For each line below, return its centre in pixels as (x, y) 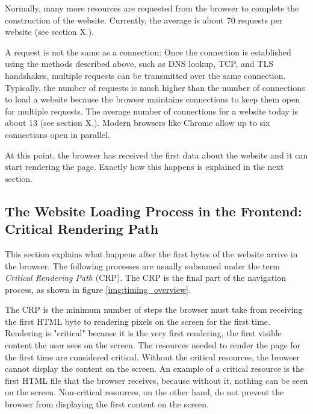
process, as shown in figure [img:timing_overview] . (98, 289)
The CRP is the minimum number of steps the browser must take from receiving (154, 309)
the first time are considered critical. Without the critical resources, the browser (152, 356)
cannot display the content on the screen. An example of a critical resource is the (155, 369)
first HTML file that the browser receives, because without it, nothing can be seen (156, 380)
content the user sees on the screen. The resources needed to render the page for (153, 345)
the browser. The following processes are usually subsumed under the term (142, 265)
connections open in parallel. (57, 134)
